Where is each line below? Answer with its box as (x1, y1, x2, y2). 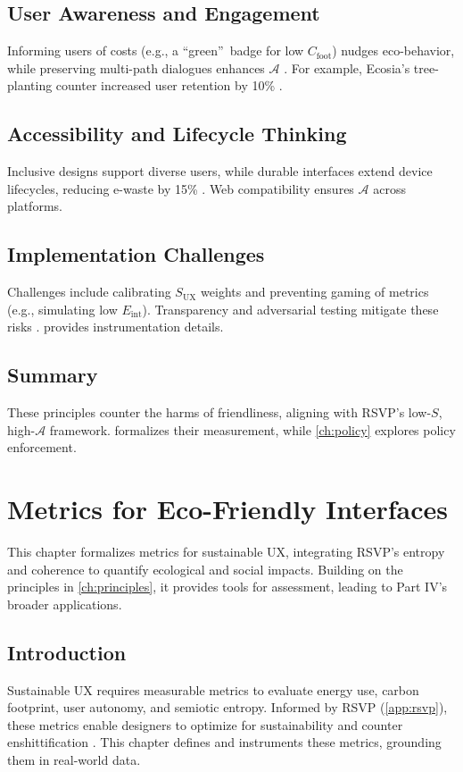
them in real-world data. (7, 751, 141, 769)
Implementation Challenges (7, 240, 265, 268)
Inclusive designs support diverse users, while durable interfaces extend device (7, 162, 433, 180)
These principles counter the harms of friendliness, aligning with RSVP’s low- (7, 403, 432, 422)
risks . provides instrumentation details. (7, 317, 224, 336)
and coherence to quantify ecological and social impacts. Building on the (7, 559, 403, 578)
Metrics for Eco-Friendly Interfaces (7, 491, 449, 527)
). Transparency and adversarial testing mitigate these (142, 299, 439, 318)
